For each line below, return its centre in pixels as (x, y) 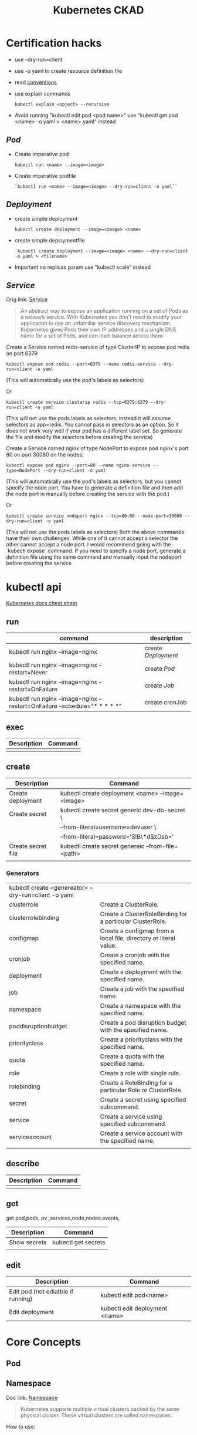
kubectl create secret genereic (102, 846)
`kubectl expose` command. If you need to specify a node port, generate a (96, 551)
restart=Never (28, 673)
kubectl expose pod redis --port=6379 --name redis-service (81, 364)
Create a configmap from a (137, 931)
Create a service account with (141, 1133)
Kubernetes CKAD (98, 10)
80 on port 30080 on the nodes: (45, 455)
